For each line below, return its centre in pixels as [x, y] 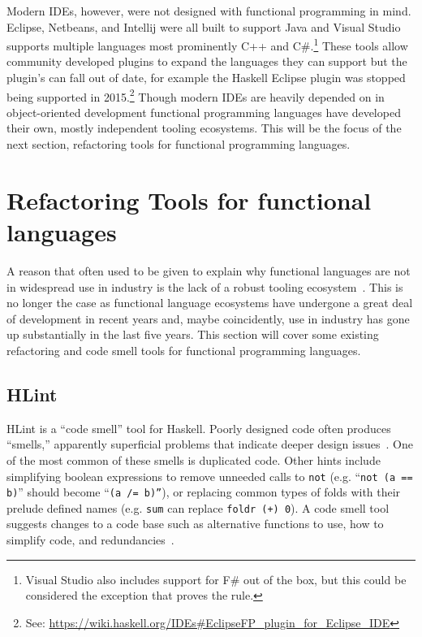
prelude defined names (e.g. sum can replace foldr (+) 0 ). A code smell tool [198, 507]
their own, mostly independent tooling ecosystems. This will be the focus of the [204, 128]
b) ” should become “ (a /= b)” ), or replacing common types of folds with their [204, 492]
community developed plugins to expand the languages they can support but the [207, 61]
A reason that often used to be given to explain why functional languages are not [209, 270]
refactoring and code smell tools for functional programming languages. [184, 350]
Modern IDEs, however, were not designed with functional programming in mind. [209, 11]
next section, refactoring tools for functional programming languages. [179, 144]
